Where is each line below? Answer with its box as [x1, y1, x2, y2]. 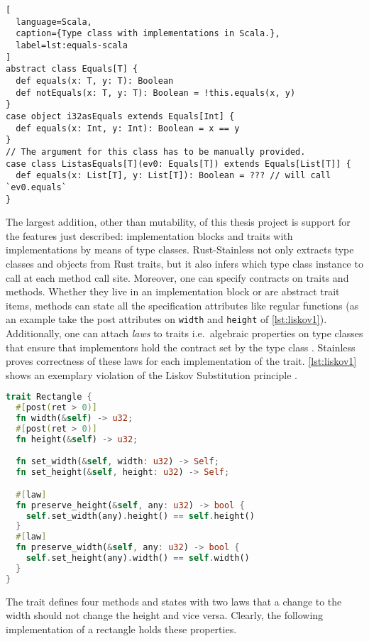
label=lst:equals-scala [16, 40, 128, 50]
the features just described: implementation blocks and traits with [6, 228, 293, 243]
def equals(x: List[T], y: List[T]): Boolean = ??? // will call [16, 170, 331, 181]
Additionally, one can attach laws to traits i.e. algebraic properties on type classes [6, 325, 363, 340]
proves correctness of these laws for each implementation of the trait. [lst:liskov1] [6, 354, 357, 368]
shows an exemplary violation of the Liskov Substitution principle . [6, 367, 297, 382]
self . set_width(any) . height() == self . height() [26, 510, 255, 521]
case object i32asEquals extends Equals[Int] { [6, 111, 235, 121]
